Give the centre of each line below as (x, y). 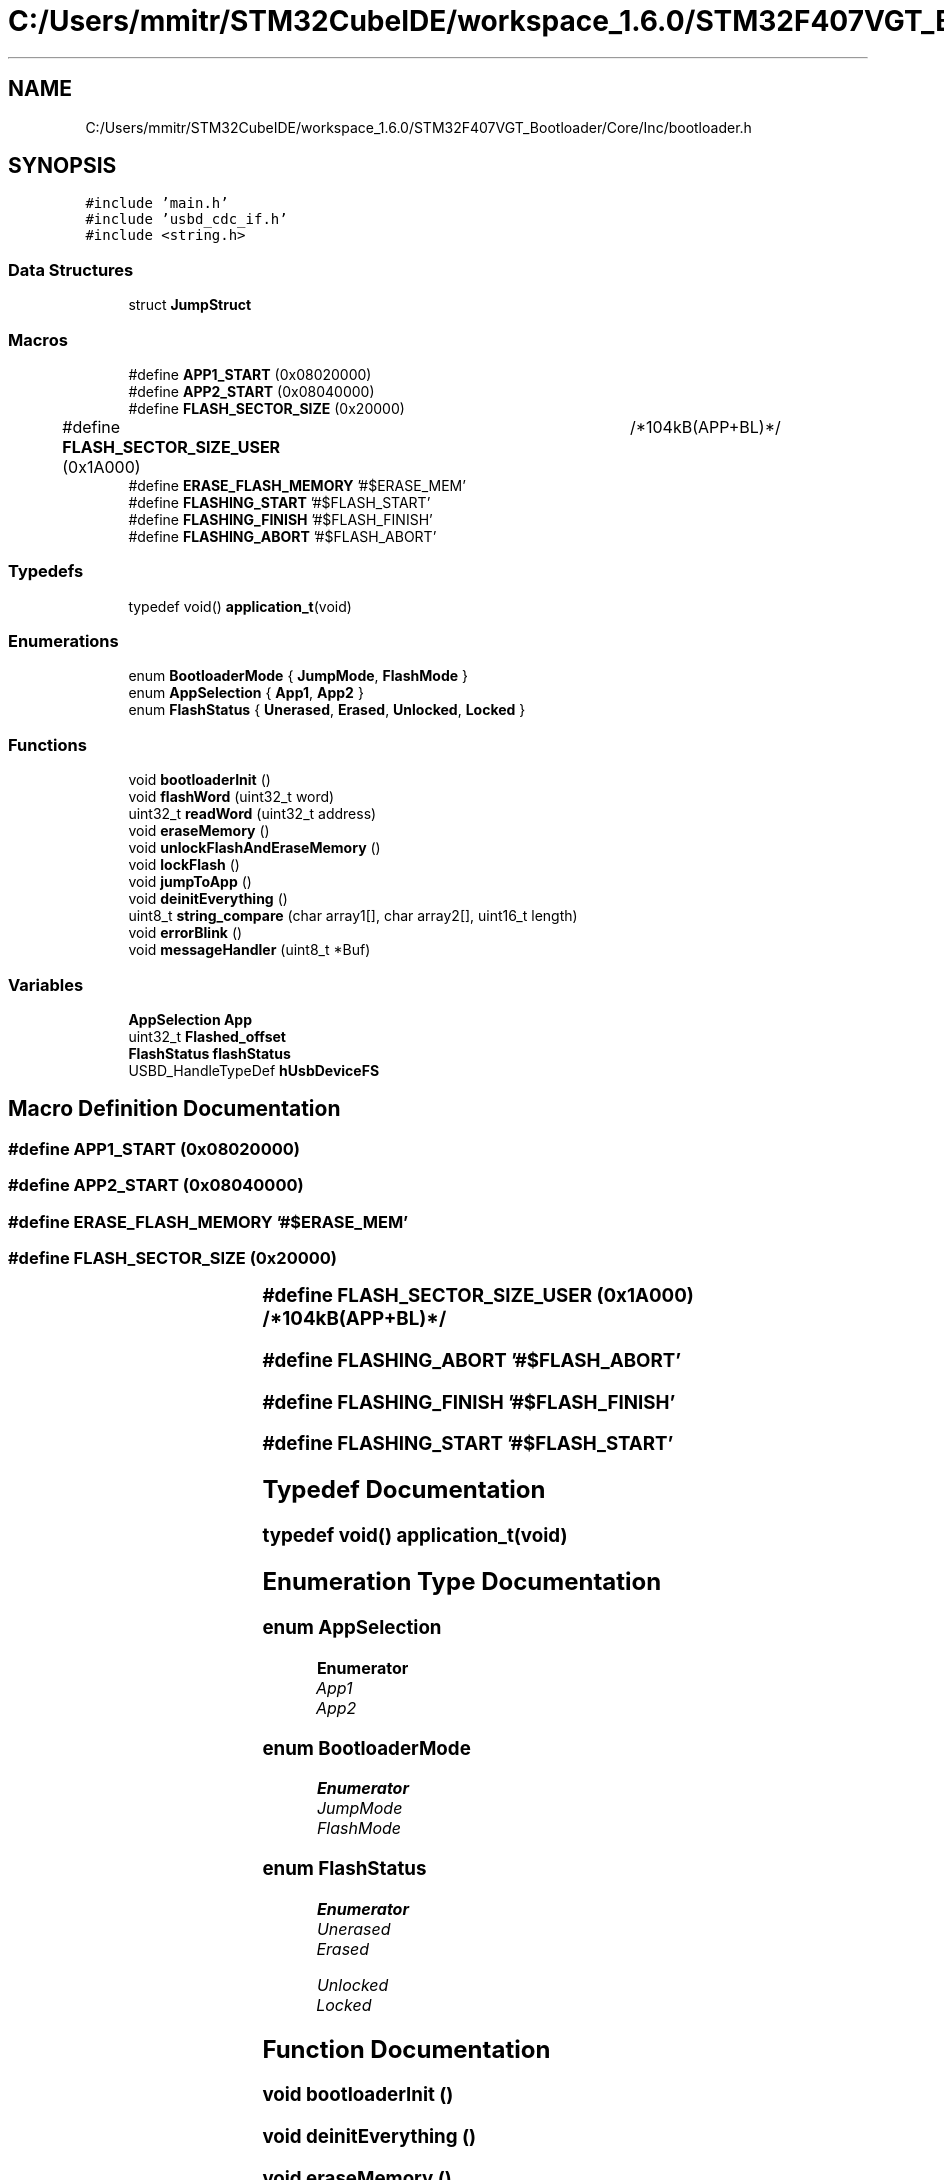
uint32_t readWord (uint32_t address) (252, 814)
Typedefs (46, 571)
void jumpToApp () (190, 882)
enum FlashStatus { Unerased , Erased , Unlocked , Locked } (327, 710)
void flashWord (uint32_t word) (231, 797)
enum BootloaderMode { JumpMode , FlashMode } (298, 676)
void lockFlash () (184, 865)
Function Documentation (406, 2049)
